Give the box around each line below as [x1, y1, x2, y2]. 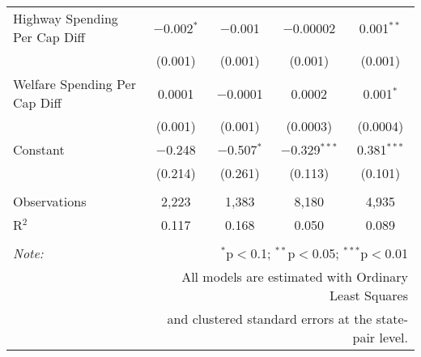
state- [376, 309, 408, 328]
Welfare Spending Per [13, 74, 136, 93]
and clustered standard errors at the [167, 309, 372, 328]
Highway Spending [13, 9, 118, 28]
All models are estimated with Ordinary [181, 267, 408, 286]
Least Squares [330, 286, 408, 304]
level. [379, 328, 408, 346]
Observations [13, 192, 87, 210]
